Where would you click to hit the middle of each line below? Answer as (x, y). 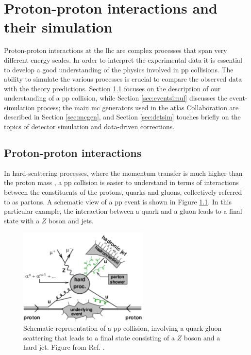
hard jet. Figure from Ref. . (64, 347)
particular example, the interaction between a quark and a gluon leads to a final (123, 211)
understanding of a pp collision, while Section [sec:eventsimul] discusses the (116, 98)
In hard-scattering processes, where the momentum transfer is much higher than (123, 173)
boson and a (202, 337)
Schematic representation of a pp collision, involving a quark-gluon (123, 328)
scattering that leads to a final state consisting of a (99, 337)
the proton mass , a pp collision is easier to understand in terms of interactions (121, 182)
